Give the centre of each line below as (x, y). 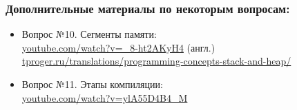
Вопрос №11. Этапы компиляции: (92, 84)
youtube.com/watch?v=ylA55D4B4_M (105, 97)
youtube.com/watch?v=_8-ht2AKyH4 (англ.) (118, 47)
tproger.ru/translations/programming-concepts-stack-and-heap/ (156, 61)
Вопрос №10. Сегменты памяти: (89, 34)
